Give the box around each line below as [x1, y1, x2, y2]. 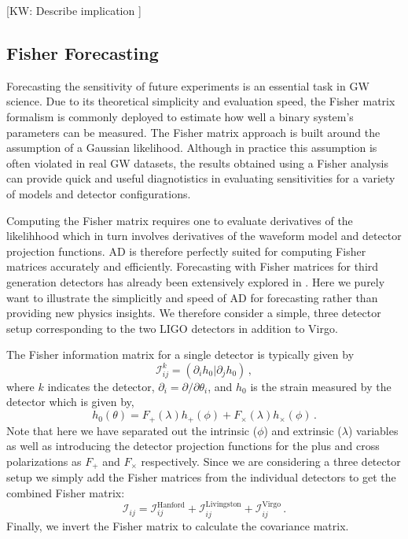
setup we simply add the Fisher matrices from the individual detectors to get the [6, 469, 396, 485]
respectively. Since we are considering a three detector [141, 452, 401, 469]
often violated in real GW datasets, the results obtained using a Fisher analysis [6, 154, 388, 171]
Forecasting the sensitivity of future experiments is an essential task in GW [6, 77, 369, 94]
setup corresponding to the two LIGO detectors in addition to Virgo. [6, 319, 338, 336]
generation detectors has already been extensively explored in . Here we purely [6, 273, 385, 290]
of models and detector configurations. [6, 185, 191, 201]
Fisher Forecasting [6, 40, 159, 65]
